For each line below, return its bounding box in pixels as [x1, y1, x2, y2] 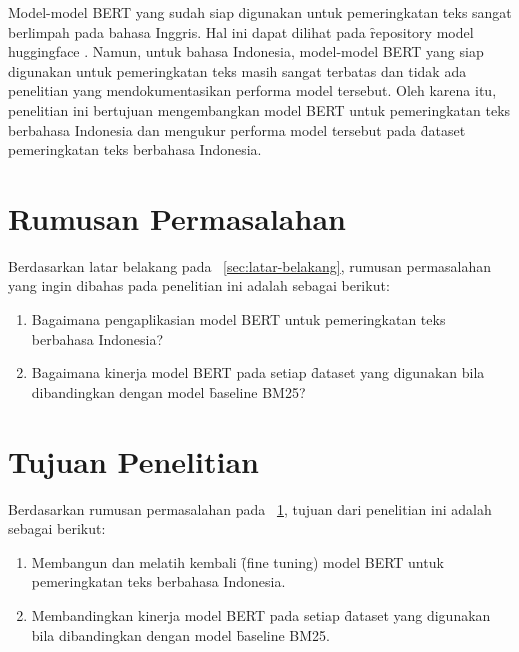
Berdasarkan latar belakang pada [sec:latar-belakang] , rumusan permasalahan [8, 255, 492, 276]
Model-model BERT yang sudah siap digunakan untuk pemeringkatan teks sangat [8, 2, 512, 22]
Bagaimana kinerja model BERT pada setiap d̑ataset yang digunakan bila [31, 362, 485, 383]
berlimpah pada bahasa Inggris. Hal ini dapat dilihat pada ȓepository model [8, 21, 474, 42]
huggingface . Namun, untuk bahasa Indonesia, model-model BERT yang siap [8, 41, 484, 62]
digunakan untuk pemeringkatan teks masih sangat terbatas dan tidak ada [8, 60, 467, 81]
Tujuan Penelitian [8, 440, 259, 481]
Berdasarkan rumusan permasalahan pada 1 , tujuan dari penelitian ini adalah [8, 498, 492, 519]
